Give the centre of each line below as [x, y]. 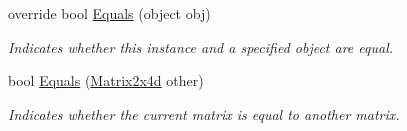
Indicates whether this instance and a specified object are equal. [201, 46]
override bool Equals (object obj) [109, 13]
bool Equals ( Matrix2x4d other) [106, 80]
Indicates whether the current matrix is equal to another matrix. [204, 113]
